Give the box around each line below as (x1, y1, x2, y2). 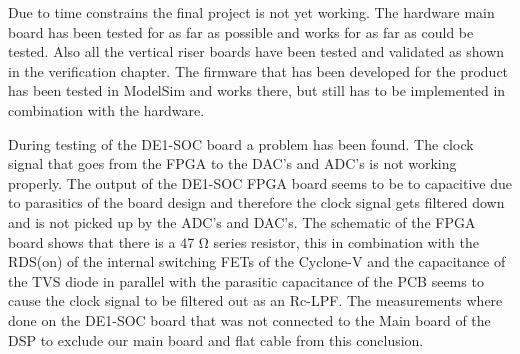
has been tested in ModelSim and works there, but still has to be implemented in (8, 80, 506, 101)
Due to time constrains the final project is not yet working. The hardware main (8, 2, 495, 22)
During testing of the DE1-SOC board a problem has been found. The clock (8, 133, 474, 154)
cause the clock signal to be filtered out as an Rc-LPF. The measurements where (8, 290, 503, 311)
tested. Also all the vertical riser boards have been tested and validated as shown (8, 41, 505, 62)
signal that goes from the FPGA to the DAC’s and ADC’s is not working (8, 153, 457, 174)
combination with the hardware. (8, 99, 205, 120)
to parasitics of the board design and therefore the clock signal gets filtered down (8, 192, 505, 213)
